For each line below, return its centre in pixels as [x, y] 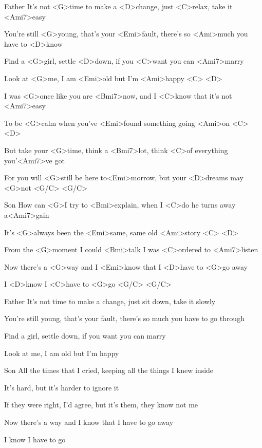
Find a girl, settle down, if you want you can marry [85, 336]
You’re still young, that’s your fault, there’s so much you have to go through [124, 318]
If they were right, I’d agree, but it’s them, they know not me [101, 405]
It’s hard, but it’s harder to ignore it [62, 387]
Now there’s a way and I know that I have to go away [89, 422]
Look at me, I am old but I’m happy [62, 353]
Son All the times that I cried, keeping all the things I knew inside [109, 370]
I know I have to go [35, 439]
